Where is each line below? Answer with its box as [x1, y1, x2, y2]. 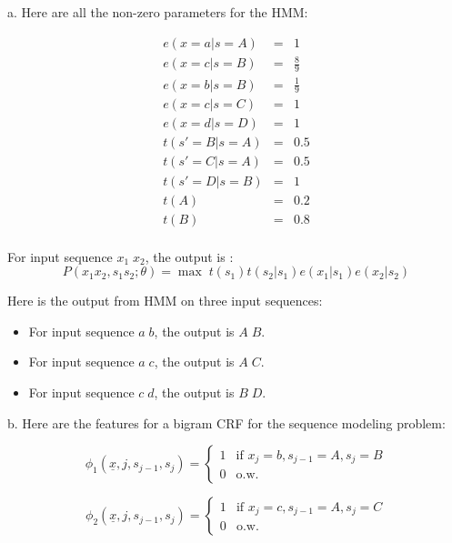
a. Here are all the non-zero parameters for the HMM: [7, 3, 308, 21]
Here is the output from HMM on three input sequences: [7, 291, 323, 310]
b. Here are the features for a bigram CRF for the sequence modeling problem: [7, 413, 446, 432]
